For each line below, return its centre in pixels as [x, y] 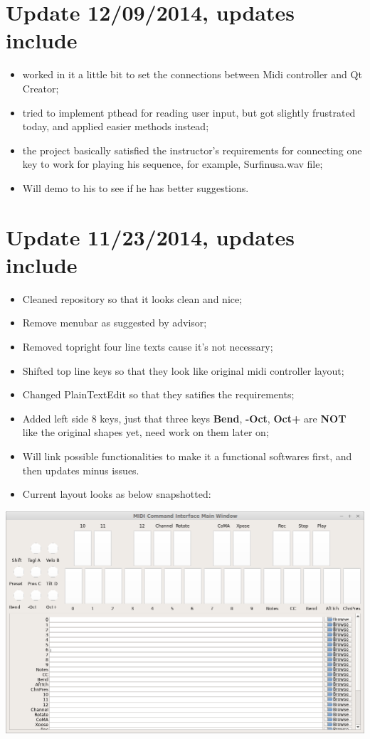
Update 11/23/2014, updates [150, 236]
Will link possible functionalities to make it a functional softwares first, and [187, 456]
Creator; [41, 88]
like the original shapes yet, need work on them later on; [146, 432]
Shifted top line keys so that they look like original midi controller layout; [183, 370]
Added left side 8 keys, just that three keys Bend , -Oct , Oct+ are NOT [184, 418]
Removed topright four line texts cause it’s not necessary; [148, 346]
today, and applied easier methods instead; [116, 126]
